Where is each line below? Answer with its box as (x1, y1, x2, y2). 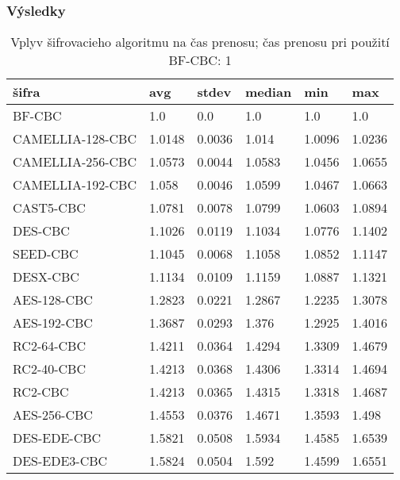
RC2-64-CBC (13, 336, 86, 355)
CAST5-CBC (13, 198, 86, 217)
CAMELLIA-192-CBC (13, 175, 137, 194)
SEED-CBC (13, 244, 79, 263)
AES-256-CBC (13, 405, 93, 424)
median (244, 83, 292, 102)
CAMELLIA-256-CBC (13, 152, 137, 171)
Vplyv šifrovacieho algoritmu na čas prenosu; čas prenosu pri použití (10, 33, 390, 52)
